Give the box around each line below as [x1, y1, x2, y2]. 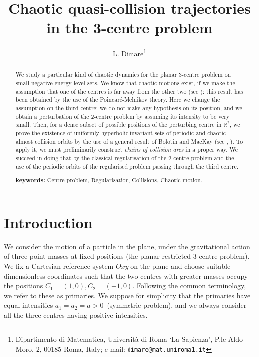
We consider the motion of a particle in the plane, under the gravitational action [4, 241, 250, 251]
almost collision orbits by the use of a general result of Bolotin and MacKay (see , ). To [15, 137, 243, 145]
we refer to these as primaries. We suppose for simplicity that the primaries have [4, 290, 251, 300]
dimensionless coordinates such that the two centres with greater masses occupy [4, 270, 248, 281]
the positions [4, 280, 43, 291]
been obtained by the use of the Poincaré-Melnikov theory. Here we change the [15, 95, 220, 104]
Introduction [4, 212, 93, 232]
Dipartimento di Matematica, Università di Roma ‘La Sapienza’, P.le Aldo [15, 334, 243, 344]
